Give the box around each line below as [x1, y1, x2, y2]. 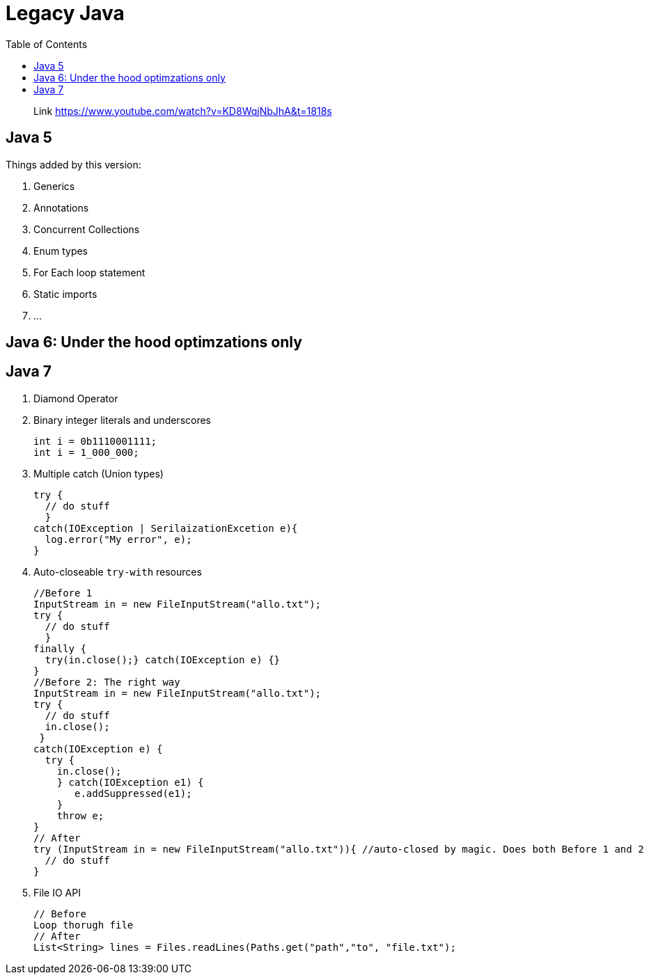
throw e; [56, 809, 104, 821]
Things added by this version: [6, 158, 141, 171]
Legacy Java [6, 1, 125, 25]
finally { [33, 642, 86, 654]
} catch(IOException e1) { [56, 776, 204, 788]
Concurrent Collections [33, 223, 140, 235]
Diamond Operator [33, 392, 118, 404]
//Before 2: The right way [33, 676, 180, 688]
